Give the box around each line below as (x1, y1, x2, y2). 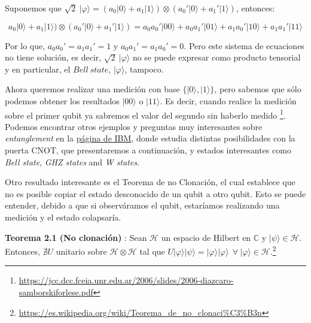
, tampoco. (124, 62, 164, 75)
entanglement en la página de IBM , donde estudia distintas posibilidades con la (5, 132, 295, 144)
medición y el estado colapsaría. (5, 210, 121, 223)
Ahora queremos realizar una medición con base (5, 83, 180, 95)
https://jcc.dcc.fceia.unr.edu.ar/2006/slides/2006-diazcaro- (19, 274, 234, 286)
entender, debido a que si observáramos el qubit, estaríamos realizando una (5, 199, 280, 212)
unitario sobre (56, 244, 107, 257)
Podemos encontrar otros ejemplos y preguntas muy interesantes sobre (5, 120, 263, 132)
